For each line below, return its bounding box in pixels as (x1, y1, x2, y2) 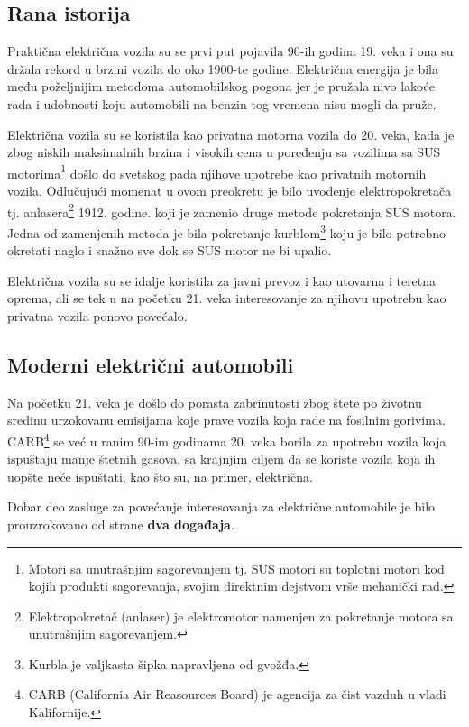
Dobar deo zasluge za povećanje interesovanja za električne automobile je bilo (7, 497, 436, 516)
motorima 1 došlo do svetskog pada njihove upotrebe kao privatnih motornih (7, 161, 427, 182)
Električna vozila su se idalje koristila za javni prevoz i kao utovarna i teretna (7, 271, 437, 290)
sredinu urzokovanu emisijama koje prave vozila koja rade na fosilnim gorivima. (7, 410, 446, 429)
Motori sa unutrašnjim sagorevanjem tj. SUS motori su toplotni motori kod (28, 558, 445, 577)
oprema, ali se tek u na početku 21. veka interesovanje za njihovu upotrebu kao (7, 289, 446, 308)
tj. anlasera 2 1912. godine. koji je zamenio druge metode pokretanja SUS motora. (7, 199, 456, 221)
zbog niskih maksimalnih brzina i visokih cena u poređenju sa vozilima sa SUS (7, 143, 441, 161)
